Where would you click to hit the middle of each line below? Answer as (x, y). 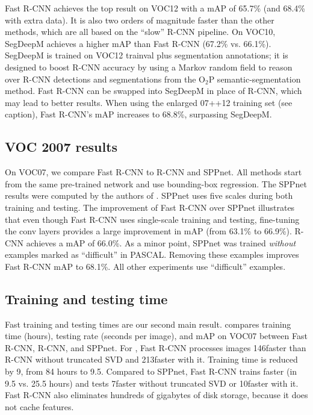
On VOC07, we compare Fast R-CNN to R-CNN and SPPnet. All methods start (153, 172)
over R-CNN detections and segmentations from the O (105, 79)
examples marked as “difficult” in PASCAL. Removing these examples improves (152, 254)
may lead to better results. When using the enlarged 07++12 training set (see (149, 102)
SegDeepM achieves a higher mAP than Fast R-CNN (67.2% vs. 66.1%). (138, 43)
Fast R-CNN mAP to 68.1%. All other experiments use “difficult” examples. (145, 266)
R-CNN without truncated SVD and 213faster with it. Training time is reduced (151, 359)
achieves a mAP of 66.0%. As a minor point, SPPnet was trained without (161, 242)
